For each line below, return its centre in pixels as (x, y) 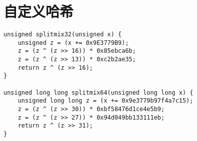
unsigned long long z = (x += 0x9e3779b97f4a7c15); (105, 101)
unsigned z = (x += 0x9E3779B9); (73, 43)
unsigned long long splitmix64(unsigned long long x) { (98, 92)
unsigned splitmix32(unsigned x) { (63, 35)
